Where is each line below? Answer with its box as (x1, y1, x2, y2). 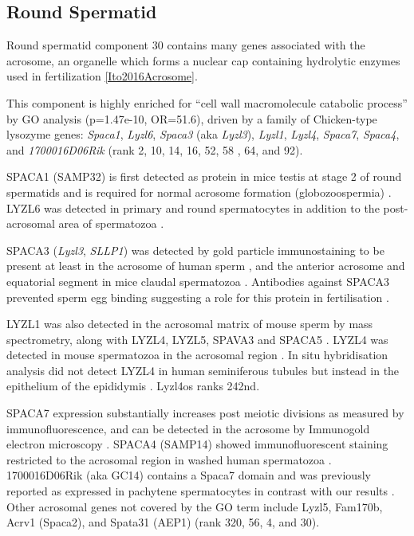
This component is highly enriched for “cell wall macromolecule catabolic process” (6, 94, 408, 111)
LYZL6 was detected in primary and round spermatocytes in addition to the (6, 199, 380, 216)
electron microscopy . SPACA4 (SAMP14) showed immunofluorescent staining (6, 436, 388, 452)
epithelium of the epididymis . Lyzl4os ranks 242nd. (6, 378, 260, 394)
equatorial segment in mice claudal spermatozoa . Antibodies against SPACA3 (6, 272, 390, 289)
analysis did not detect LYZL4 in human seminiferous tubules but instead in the (6, 362, 400, 378)
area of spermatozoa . (58, 215, 164, 232)
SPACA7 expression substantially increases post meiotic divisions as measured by (6, 405, 404, 421)
